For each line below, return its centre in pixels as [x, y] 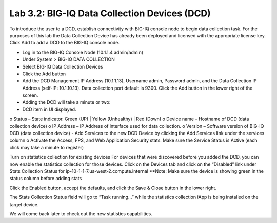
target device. [24, 204]
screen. [30, 95]
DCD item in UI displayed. [49, 109]
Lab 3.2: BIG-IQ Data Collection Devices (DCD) [110, 13]
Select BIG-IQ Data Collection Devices [63, 66]
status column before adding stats [46, 179]
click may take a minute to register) [47, 147]
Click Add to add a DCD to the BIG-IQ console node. [65, 43]
